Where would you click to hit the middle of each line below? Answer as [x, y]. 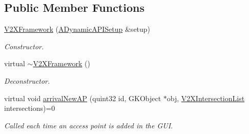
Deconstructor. [27, 80]
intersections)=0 [30, 108]
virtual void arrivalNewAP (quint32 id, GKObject [83, 98]
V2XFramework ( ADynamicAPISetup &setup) [77, 29]
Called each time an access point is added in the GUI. [89, 125]
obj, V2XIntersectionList [206, 98]
